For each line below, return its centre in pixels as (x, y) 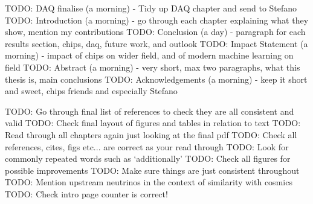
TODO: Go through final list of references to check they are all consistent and (150, 111)
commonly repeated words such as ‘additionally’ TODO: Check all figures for (148, 158)
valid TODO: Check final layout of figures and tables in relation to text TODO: (153, 123)
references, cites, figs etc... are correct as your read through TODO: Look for (147, 146)
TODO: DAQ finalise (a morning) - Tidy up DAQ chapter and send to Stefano (151, 8)
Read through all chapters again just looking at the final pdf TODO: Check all (151, 134)
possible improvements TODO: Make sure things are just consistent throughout (152, 170)
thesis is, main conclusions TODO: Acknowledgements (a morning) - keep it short (156, 79)
